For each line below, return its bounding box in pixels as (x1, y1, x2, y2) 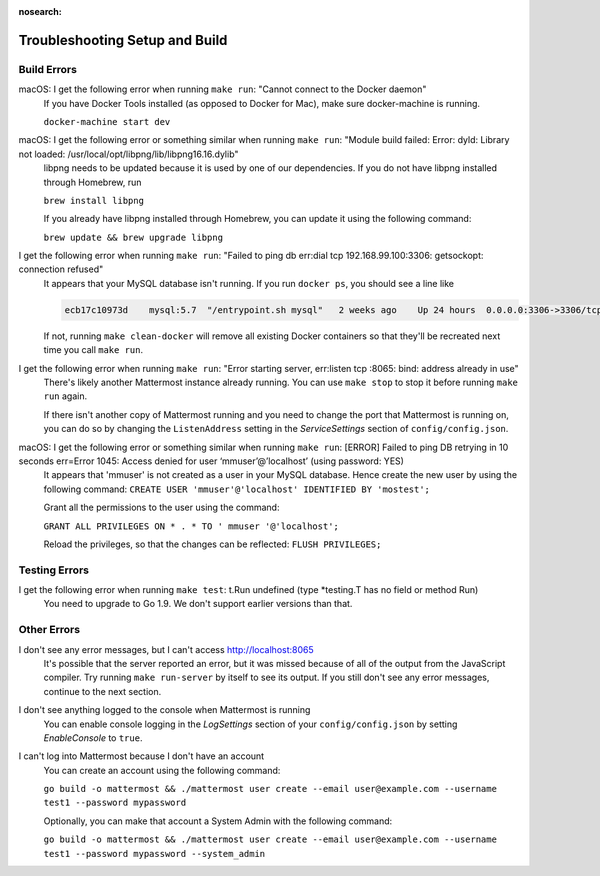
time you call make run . (43, 344, 144, 356)
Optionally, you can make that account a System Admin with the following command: (43, 815, 393, 827)
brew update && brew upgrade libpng (43, 231, 224, 243)
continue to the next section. (43, 685, 162, 697)
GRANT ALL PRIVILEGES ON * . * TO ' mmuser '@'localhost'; (43, 520, 340, 532)
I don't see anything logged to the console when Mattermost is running (18, 704, 311, 716)
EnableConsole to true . (43, 731, 143, 744)
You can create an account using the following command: (43, 764, 281, 776)
